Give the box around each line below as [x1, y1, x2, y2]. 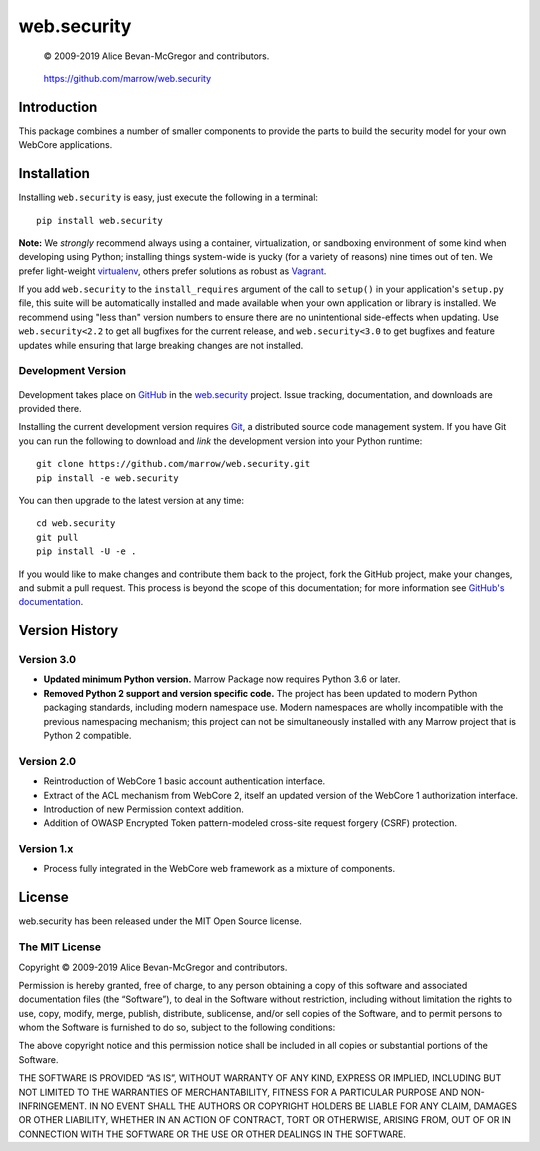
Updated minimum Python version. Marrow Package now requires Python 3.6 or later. [43, 673, 401, 685]
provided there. [18, 403, 82, 414]
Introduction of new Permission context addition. [43, 803, 244, 815]
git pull [36, 531, 79, 543]
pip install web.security [36, 215, 164, 226]
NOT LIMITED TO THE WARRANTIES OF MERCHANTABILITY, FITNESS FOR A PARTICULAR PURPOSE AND [18, 1086, 459, 1098]
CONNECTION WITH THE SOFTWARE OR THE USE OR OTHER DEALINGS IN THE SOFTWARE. [18, 1128, 407, 1140]
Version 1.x [18, 842, 74, 856]
